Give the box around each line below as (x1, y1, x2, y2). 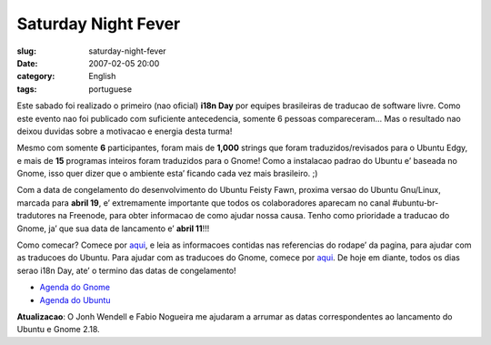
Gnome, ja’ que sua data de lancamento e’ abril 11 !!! (16, 223, 210, 234)
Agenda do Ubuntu (39, 294, 111, 305)
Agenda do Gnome (39, 282, 111, 293)
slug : (16, 46, 36, 56)
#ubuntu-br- (392, 197, 439, 208)
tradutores (16, 210, 56, 221)
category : (16, 71, 55, 82)
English (88, 71, 116, 82)
